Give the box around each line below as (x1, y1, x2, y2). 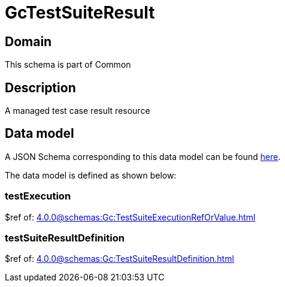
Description (5, 80, 76, 95)
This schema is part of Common (5, 59, 131, 70)
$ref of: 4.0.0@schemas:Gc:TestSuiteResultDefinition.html (5, 253, 234, 264)
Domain (5, 34, 52, 49)
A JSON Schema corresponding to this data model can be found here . (5, 151, 281, 162)
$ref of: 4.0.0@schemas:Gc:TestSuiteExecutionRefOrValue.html (5, 212, 256, 222)
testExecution (5, 190, 71, 203)
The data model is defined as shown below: (5, 170, 177, 180)
